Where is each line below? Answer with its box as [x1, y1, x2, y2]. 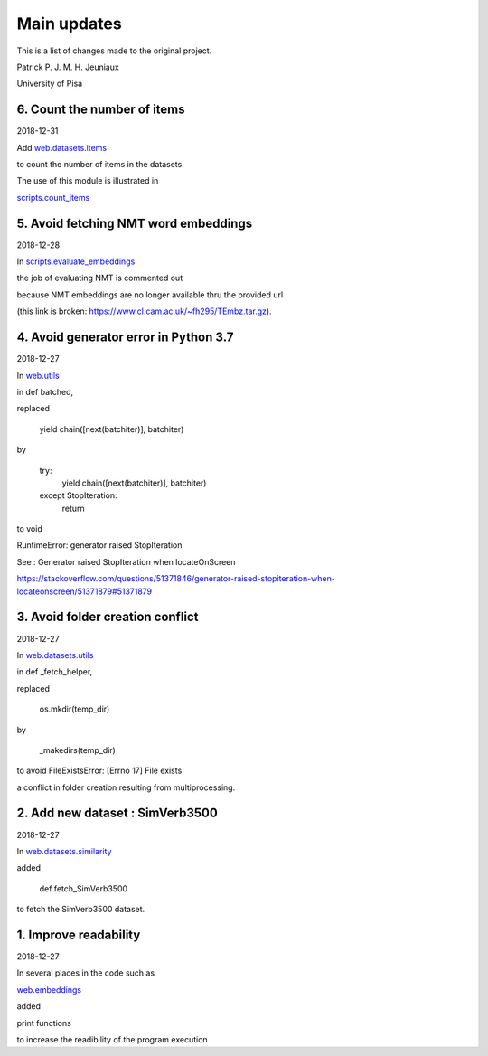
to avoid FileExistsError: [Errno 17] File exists [16, 765, 183, 777]
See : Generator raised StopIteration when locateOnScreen [16, 556, 236, 567]
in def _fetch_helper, [16, 666, 93, 677]
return [61, 503, 85, 514]
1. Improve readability [16, 927, 141, 942]
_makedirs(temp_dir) [39, 744, 117, 755]
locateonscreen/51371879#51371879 [16, 586, 153, 597]
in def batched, [16, 386, 74, 397]
